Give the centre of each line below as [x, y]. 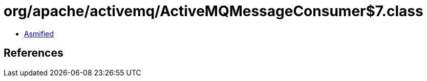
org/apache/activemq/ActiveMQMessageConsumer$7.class [214, 11]
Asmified [39, 33]
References [34, 53]
